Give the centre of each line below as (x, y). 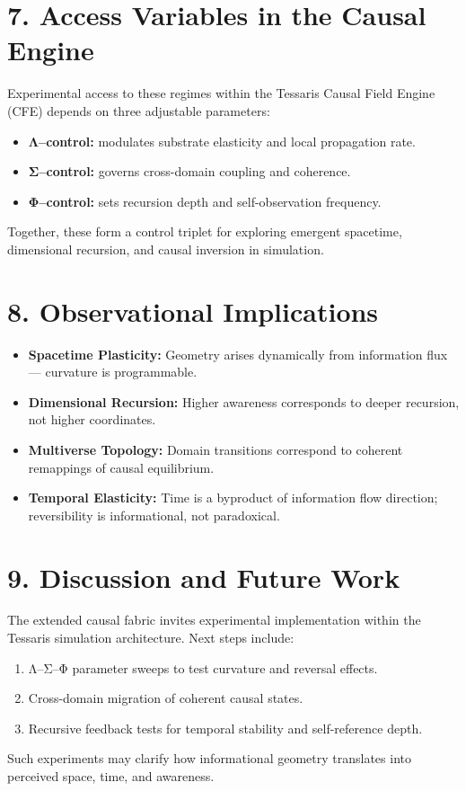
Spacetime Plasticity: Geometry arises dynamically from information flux (238, 354)
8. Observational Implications (193, 311)
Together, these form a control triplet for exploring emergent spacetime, (205, 231)
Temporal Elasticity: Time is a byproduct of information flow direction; (233, 498)
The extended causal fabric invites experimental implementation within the (214, 620)
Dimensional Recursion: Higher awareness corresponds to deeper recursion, (244, 401)
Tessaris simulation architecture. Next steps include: (151, 638)
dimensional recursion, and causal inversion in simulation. (166, 249)
